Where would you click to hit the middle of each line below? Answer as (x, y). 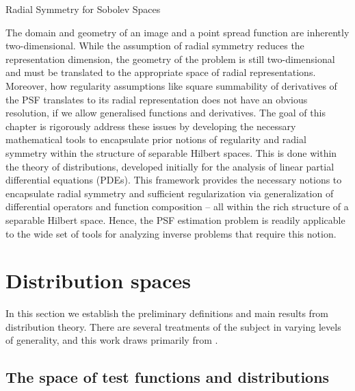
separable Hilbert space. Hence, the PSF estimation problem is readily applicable (175, 219)
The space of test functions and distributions (168, 377)
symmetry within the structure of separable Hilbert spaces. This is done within (171, 152)
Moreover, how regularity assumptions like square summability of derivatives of (171, 85)
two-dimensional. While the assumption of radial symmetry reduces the (155, 46)
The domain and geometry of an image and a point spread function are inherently (177, 32)
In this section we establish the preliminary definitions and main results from (167, 313)
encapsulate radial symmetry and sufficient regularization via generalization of (170, 193)
